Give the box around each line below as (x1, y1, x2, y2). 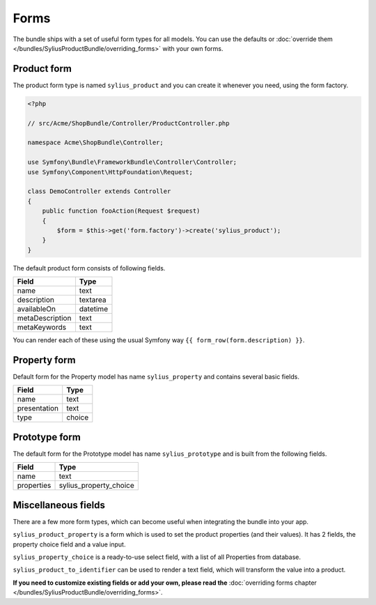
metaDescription (17, 314, 72, 323)
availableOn (17, 304, 56, 314)
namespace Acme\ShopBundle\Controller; (27, 139, 164, 146)
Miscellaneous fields (13, 499, 106, 511)
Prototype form (13, 431, 81, 443)
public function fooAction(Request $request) (42, 207, 201, 215)
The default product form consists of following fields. (13, 263, 166, 272)
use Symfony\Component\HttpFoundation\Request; (27, 168, 193, 176)
